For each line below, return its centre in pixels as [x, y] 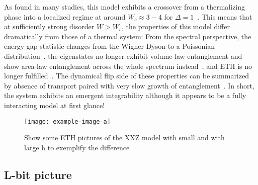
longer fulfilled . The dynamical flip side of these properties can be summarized [126, 76]
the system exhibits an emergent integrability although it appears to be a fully [125, 95]
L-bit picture [38, 174]
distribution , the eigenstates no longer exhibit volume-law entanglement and [123, 56]
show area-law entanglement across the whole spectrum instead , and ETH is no [128, 66]
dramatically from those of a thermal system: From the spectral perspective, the [128, 36]
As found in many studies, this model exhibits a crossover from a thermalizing [125, 7]
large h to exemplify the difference [77, 147]
